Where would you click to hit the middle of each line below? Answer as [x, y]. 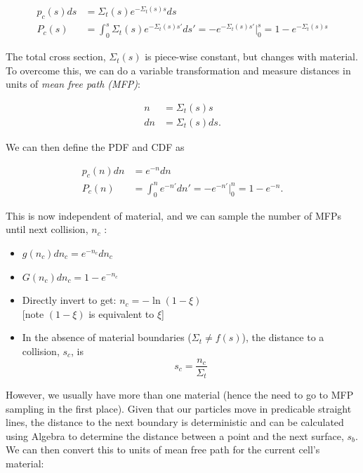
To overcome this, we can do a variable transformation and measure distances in [178, 70]
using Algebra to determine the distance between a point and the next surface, [175, 435]
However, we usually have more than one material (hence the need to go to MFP [180, 395]
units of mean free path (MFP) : [73, 84]
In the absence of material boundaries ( [107, 337]
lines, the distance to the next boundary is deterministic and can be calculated [175, 422]
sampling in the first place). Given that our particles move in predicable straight [179, 408]
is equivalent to [121, 313]
